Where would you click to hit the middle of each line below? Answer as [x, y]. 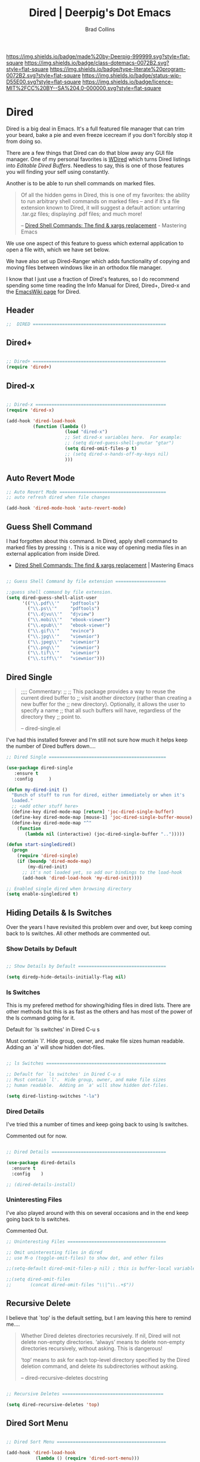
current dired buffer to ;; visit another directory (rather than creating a [106, 698]
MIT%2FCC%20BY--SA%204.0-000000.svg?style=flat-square [84, 88]
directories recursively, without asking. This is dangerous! [91, 1348]
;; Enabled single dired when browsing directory [69, 889]
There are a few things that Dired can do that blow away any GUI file [90, 152]
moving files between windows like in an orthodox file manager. [84, 267]
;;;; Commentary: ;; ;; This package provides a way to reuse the [98, 691]
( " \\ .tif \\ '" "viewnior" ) [64, 653]
